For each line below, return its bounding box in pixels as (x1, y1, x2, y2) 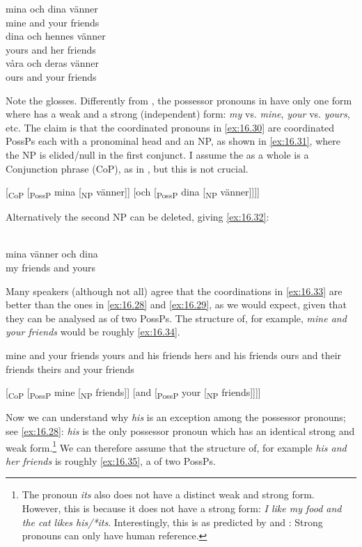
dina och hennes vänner (6, 29, 106, 43)
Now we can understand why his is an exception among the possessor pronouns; (6, 410, 346, 425)
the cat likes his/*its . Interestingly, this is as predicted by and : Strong (22, 514, 323, 529)
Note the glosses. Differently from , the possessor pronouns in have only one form (6, 93, 352, 107)
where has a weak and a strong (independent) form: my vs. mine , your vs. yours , (6, 106, 350, 121)
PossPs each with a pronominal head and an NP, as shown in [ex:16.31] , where (6, 134, 340, 148)
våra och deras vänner (6, 56, 99, 70)
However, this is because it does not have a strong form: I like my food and (22, 500, 342, 515)
